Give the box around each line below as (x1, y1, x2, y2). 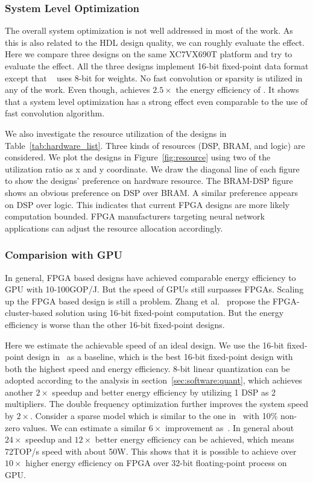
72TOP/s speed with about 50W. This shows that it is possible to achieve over (5, 444, 297, 457)
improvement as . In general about (165, 421, 294, 434)
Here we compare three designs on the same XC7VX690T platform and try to (5, 48, 292, 60)
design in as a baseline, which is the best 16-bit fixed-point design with (27, 350, 293, 363)
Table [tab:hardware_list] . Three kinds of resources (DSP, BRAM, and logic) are (5, 139, 305, 151)
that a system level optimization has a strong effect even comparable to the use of (5, 95, 308, 107)
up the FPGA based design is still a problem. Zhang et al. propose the (5, 294, 270, 307)
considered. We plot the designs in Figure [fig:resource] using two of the (5, 151, 271, 163)
